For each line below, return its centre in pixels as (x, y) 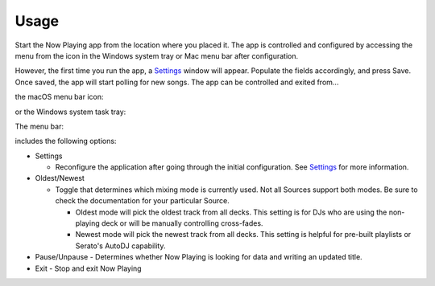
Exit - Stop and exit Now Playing (88, 268)
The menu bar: (39, 126)
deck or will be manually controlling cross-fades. (182, 223)
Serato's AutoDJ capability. (120, 246)
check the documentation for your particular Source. (142, 201)
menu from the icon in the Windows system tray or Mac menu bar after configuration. (156, 55)
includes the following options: (66, 141)
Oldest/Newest (60, 178)
